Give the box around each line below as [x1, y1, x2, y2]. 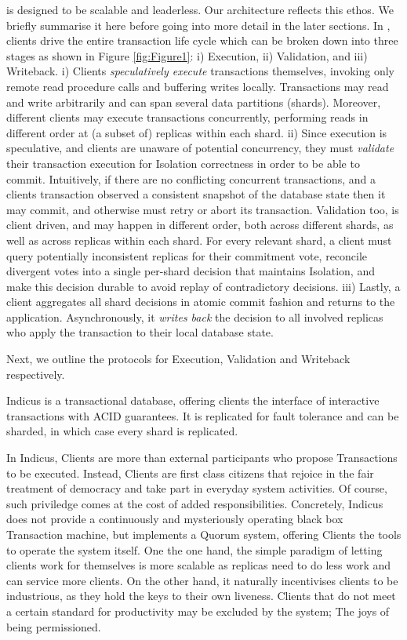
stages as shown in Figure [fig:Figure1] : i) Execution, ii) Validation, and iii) [6, 47, 368, 64]
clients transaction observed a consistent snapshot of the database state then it [6, 186, 386, 202]
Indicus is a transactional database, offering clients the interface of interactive [6, 392, 380, 409]
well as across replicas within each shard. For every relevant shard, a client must [6, 231, 392, 248]
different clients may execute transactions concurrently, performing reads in [6, 109, 369, 125]
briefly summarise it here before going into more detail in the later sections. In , [6, 16, 391, 33]
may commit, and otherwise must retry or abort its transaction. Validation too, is [6, 201, 399, 217]
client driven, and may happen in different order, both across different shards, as [6, 216, 394, 233]
